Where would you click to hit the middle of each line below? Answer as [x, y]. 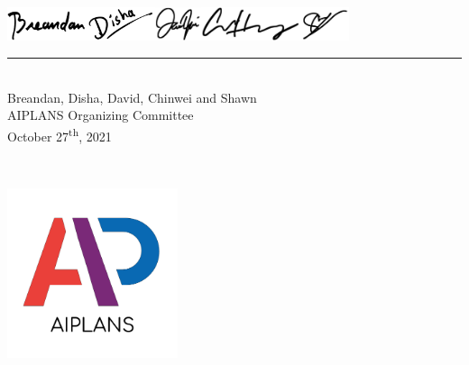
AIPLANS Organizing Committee [101, 115]
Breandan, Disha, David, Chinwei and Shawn [132, 97]
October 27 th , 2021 [60, 134]
